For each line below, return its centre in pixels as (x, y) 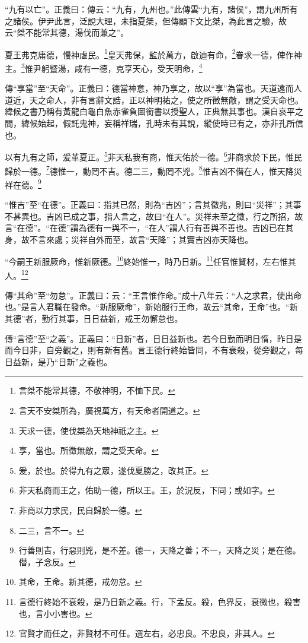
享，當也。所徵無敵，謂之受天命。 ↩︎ (89, 450)
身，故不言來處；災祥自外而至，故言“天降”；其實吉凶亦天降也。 (129, 239)
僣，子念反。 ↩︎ (47, 561)
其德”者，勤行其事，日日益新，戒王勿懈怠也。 (94, 319)
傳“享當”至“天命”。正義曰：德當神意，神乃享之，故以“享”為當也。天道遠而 (149, 88)
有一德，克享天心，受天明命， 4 (142, 67)
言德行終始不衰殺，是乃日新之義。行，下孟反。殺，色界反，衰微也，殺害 (160, 601)
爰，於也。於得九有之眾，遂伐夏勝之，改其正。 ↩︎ (113, 470)
